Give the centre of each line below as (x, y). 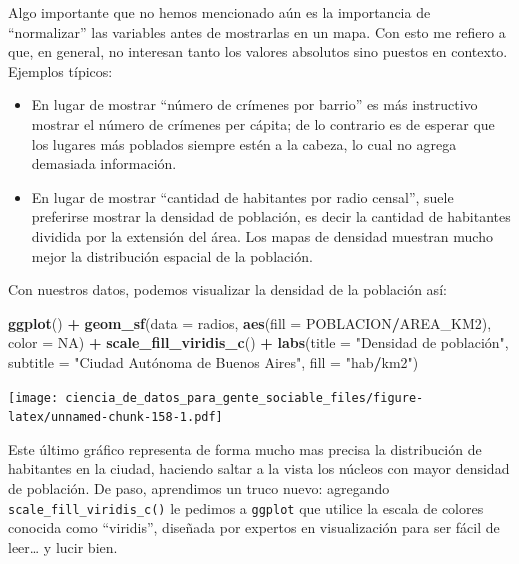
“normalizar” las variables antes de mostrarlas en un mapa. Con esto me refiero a (257, 31)
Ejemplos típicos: (60, 70)
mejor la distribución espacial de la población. (172, 255)
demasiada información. (104, 163)
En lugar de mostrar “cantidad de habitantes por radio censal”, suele (242, 196)
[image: (33, 397)
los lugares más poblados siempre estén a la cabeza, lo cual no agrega (244, 143)
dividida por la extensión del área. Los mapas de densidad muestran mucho (262, 235)
